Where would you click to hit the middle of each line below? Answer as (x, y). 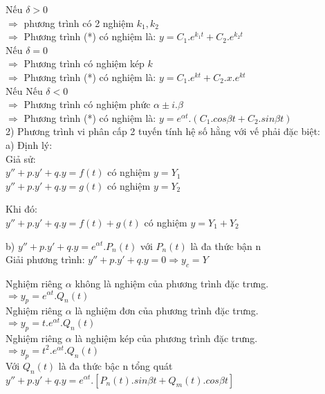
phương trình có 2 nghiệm (79, 23)
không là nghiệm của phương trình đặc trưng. (172, 283)
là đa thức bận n (226, 245)
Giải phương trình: (45, 259)
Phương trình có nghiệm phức (87, 104)
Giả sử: (21, 158)
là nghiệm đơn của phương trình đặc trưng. (167, 311)
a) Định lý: (29, 144)
